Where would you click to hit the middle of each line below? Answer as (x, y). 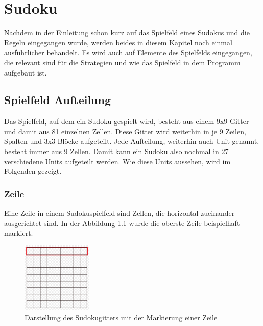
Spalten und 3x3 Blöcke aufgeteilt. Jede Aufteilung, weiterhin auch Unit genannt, (132, 141)
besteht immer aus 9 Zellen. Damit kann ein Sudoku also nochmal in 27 (116, 151)
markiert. (19, 233)
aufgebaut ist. (26, 72)
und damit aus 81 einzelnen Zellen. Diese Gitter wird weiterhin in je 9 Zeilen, (125, 131)
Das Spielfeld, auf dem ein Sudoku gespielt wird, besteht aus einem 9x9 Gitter (127, 121)
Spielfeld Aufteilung (58, 100)
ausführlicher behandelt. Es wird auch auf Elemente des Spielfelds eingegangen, (128, 52)
